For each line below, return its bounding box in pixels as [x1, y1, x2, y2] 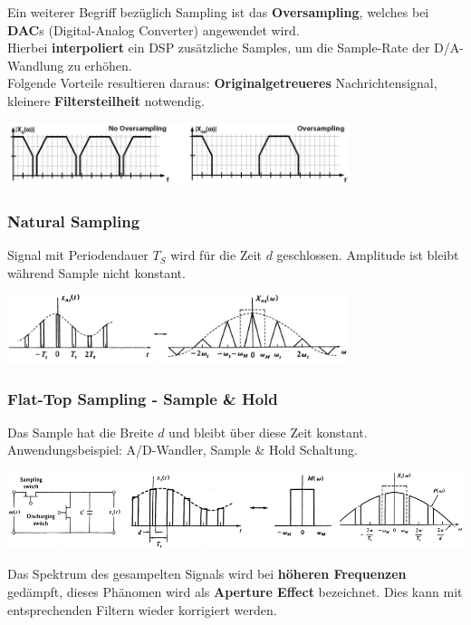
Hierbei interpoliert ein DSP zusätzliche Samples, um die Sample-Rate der [7, 38, 430, 57]
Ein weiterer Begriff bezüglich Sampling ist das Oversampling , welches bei [7, 3, 429, 21]
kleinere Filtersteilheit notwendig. [7, 91, 205, 110]
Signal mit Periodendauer [7, 245, 149, 264]
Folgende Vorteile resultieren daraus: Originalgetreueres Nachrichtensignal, [7, 73, 437, 92]
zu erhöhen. [67, 55, 132, 74]
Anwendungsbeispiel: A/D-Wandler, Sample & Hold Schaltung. [7, 440, 359, 459]
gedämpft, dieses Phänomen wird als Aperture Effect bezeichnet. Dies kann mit [7, 582, 463, 601]
